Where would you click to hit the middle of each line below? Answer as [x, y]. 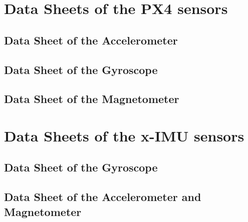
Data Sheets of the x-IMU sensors [124, 135]
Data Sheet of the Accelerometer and [103, 197]
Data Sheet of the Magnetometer [92, 99]
